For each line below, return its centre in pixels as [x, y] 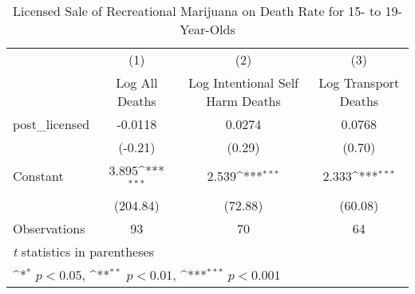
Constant [38, 176]
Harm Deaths [243, 101]
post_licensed [51, 124]
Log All [137, 82]
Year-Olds [207, 29]
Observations [49, 228]
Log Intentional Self [243, 82]
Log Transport [359, 82]
